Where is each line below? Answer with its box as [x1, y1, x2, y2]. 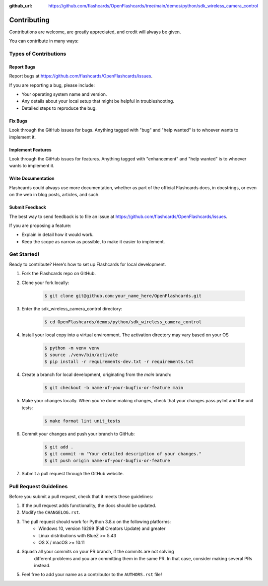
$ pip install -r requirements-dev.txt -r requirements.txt [44, 359, 194, 365]
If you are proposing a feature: [9, 222, 71, 228]
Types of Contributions [9, 50, 67, 57]
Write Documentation [9, 175, 55, 181]
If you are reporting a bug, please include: [9, 82, 95, 88]
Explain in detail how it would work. [21, 231, 94, 238]
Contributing [9, 15, 50, 24]
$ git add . [44, 444, 74, 449]
